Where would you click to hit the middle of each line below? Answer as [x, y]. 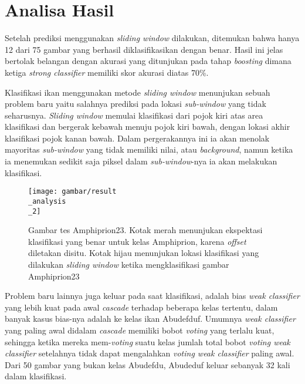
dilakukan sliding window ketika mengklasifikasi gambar [129, 264]
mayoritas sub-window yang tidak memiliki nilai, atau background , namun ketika [149, 149]
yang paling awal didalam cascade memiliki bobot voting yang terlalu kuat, [140, 330]
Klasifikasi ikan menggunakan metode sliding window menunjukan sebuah [138, 92]
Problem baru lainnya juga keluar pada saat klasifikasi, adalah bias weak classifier [152, 296]
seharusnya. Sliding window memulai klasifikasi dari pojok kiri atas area [134, 115]
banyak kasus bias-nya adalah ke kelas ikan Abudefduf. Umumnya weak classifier [150, 319]
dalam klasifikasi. [36, 376]
